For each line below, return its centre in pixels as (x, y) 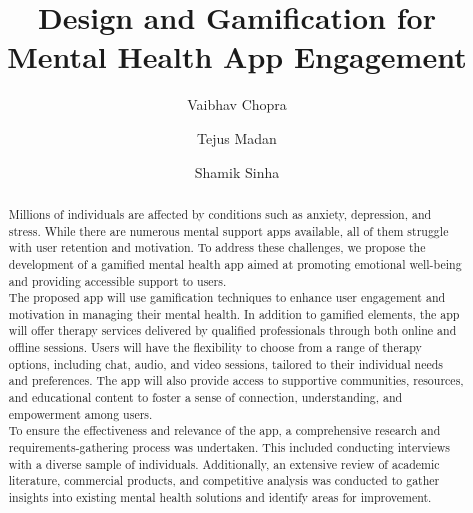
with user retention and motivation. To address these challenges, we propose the (217, 247)
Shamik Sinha (237, 171)
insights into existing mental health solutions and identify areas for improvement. (220, 497)
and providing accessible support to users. (117, 280)
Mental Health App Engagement (237, 56)
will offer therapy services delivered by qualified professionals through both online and (232, 330)
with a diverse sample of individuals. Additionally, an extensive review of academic (224, 463)
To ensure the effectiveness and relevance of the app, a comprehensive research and (224, 430)
